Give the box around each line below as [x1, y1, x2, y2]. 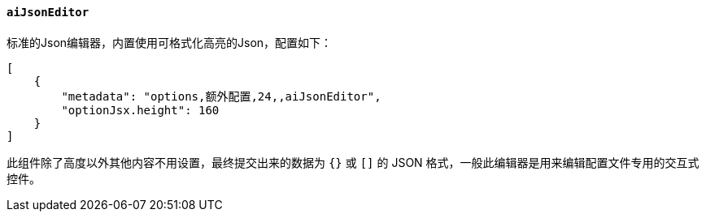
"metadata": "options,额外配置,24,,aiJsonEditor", [61, 89, 381, 103]
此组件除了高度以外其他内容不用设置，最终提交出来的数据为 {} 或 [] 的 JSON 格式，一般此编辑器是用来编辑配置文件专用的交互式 [7, 155, 699, 169]
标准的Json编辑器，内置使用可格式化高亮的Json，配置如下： [7, 35, 333, 49]
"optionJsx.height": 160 [61, 103, 220, 117]
